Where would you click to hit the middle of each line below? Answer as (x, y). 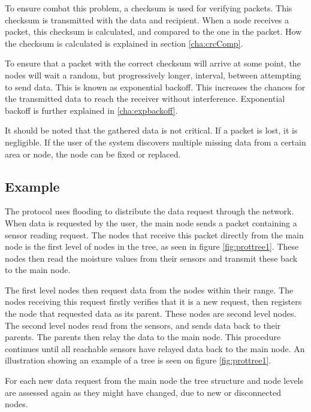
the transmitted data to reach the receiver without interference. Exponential (145, 99)
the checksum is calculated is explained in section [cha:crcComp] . (124, 43)
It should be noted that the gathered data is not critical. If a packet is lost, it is (151, 130)
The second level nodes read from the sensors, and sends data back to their (143, 325)
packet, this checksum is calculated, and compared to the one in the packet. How (153, 31)
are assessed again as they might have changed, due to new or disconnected (143, 392)
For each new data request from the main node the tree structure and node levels (154, 381)
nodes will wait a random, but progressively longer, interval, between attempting (153, 75)
